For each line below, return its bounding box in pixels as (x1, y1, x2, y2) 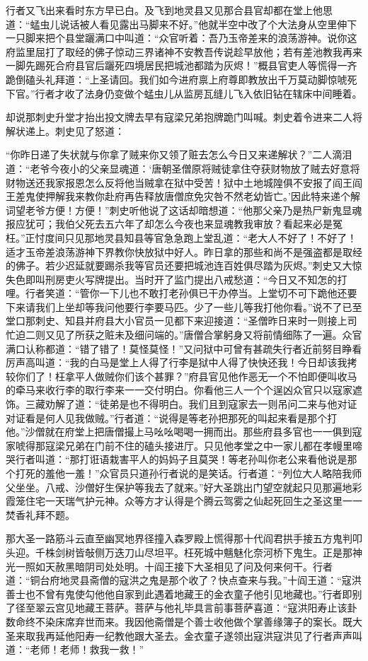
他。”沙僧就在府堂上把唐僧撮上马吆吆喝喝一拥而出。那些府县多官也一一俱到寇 (6, 424, 362, 439)
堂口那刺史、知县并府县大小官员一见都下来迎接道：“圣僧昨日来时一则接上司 (6, 313, 357, 328)
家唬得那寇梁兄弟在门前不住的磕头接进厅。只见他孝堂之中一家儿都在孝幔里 (6, 438, 352, 452)
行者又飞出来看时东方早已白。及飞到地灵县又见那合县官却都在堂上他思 (6, 3, 333, 17)
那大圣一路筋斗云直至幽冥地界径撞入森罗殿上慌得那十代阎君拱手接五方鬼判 (6, 531, 352, 546)
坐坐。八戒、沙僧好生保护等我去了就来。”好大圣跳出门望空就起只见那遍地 (15, 479, 352, 494)
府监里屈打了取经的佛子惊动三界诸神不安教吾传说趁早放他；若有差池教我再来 (6, 44, 362, 59)
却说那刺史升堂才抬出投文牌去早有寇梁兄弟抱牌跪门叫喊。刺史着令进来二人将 (6, 110, 362, 124)
